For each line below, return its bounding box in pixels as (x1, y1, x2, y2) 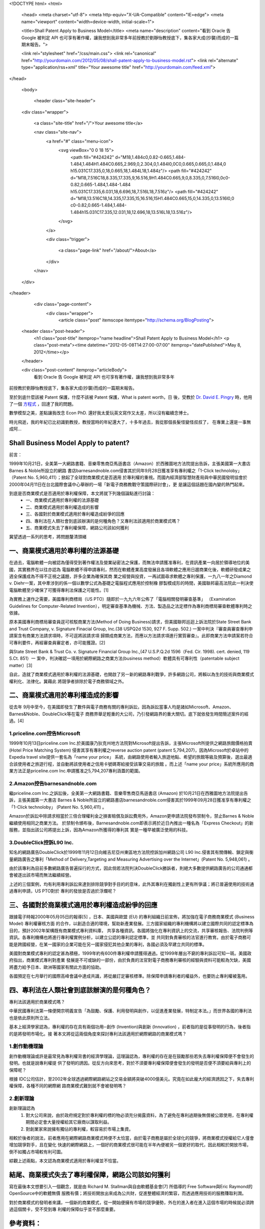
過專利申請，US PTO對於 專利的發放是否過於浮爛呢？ (9, 888, 117, 894)
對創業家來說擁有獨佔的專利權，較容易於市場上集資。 (26, 1126, 133, 1132)
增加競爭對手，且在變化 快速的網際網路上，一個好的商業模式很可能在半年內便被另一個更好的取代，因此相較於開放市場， (9, 1142, 251, 1148)
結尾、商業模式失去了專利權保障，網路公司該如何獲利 (9, 1170, 170, 1179)
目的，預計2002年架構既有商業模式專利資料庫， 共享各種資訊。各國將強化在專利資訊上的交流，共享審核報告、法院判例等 (9, 927, 253, 934)
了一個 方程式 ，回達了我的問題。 (9, 401, 76, 407)
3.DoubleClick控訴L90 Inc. (9, 839, 74, 846)
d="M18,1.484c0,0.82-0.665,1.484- (115, 154, 186, 160)
